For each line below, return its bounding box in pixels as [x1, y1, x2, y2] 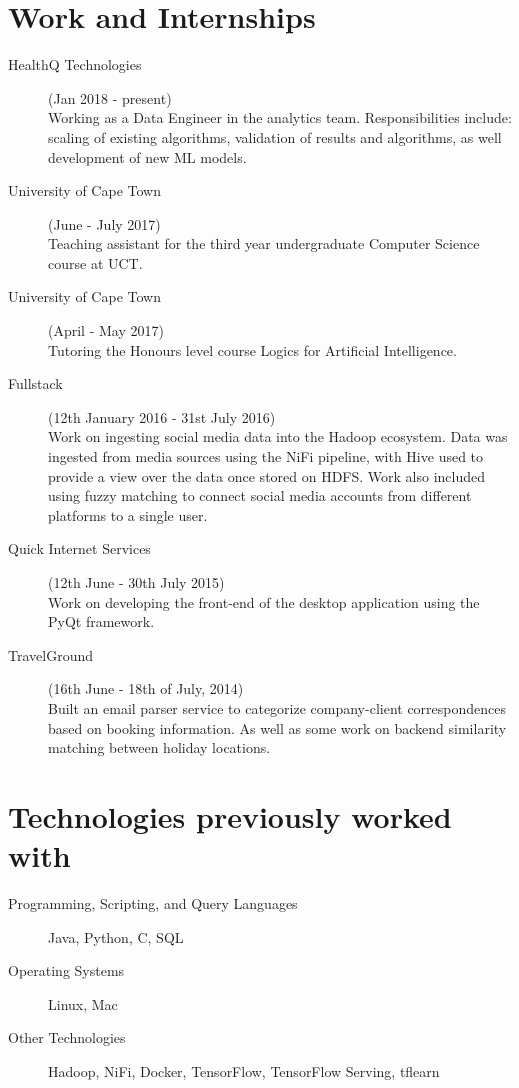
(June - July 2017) [48, 213, 161, 234]
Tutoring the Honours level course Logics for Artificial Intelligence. [48, 339, 457, 360]
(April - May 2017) [48, 320, 164, 341]
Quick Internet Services [8, 538, 151, 559]
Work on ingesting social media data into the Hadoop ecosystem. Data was [48, 426, 508, 447]
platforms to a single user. [48, 504, 208, 525]
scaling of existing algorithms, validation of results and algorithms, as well [48, 126, 502, 147]
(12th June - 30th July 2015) [48, 572, 225, 592]
